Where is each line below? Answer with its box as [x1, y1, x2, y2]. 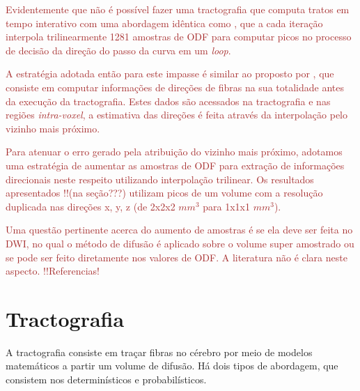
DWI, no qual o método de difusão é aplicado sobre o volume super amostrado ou [6, 236, 354, 250]
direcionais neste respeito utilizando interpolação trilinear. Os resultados [6, 171, 314, 186]
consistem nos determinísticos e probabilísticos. [6, 372, 207, 386]
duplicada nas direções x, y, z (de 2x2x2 [6, 199, 175, 213]
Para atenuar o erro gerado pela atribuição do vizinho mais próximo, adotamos [6, 144, 343, 159]
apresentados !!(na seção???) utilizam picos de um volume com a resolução [6, 185, 323, 200]
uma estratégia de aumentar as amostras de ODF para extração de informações [6, 158, 345, 172]
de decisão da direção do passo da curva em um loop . [6, 43, 231, 57]
